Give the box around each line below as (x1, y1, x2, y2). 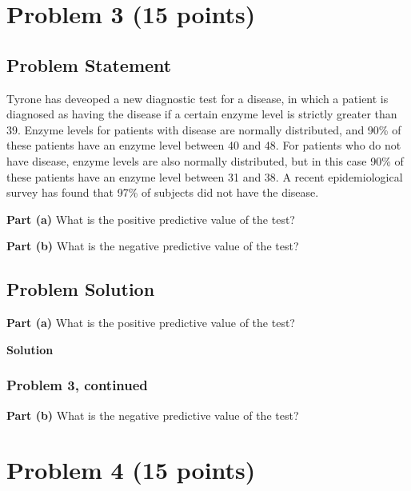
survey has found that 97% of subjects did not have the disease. (6, 184, 319, 201)
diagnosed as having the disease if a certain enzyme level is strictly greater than (6, 106, 397, 122)
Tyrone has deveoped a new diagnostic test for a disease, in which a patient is (6, 90, 389, 106)
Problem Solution (6, 277, 155, 301)
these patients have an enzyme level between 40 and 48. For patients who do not (6, 137, 401, 154)
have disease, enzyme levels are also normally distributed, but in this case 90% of (6, 152, 404, 169)
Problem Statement (6, 52, 172, 77)
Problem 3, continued (6, 375, 148, 395)
